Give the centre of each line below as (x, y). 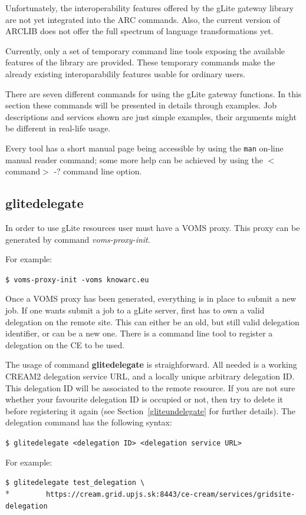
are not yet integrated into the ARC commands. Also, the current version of (143, 19)
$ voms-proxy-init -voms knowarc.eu (77, 280)
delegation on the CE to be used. (65, 344)
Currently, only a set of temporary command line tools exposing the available (145, 50)
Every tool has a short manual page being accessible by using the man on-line (144, 148)
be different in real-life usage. (58, 128)
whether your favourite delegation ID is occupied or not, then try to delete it (144, 399)
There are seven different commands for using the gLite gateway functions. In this (154, 93)
